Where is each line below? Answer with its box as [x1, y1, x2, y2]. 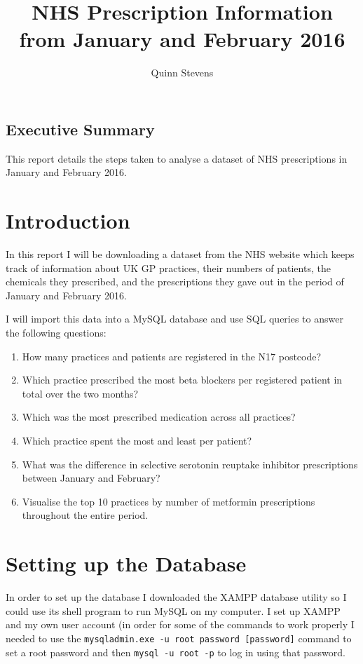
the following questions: [6, 325, 107, 339]
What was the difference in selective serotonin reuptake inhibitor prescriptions [22, 456, 358, 471]
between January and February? [22, 470, 160, 485]
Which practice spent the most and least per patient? [22, 433, 252, 447]
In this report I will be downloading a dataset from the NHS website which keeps [6, 247, 355, 262]
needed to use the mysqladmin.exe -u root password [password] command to [6, 630, 352, 645]
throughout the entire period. [22, 508, 149, 522]
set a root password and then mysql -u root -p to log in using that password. [6, 644, 345, 659]
